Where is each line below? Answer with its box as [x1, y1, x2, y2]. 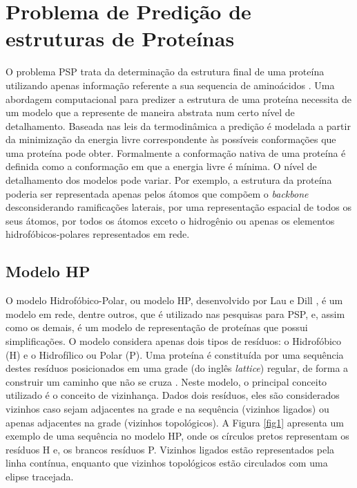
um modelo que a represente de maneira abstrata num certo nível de [6, 105, 295, 120]
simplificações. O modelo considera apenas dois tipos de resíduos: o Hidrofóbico [6, 334, 342, 348]
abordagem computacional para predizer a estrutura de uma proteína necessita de [6, 91, 352, 106]
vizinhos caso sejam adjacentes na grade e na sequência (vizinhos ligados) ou [6, 401, 329, 415]
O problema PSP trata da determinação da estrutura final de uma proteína [6, 64, 325, 79]
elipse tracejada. [6, 469, 74, 483]
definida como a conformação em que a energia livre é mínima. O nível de [6, 159, 317, 173]
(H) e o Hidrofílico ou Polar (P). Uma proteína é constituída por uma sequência [6, 347, 344, 362]
